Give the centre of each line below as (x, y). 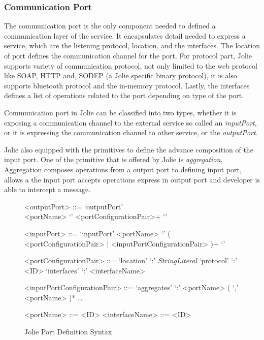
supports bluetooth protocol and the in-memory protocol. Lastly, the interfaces (127, 85)
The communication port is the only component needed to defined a (110, 26)
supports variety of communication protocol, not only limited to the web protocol (131, 65)
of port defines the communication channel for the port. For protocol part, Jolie (128, 55)
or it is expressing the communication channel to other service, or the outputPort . (131, 132)
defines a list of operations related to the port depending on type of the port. (124, 95)
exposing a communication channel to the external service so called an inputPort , (130, 122)
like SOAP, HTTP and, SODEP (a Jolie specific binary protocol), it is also (121, 75)
